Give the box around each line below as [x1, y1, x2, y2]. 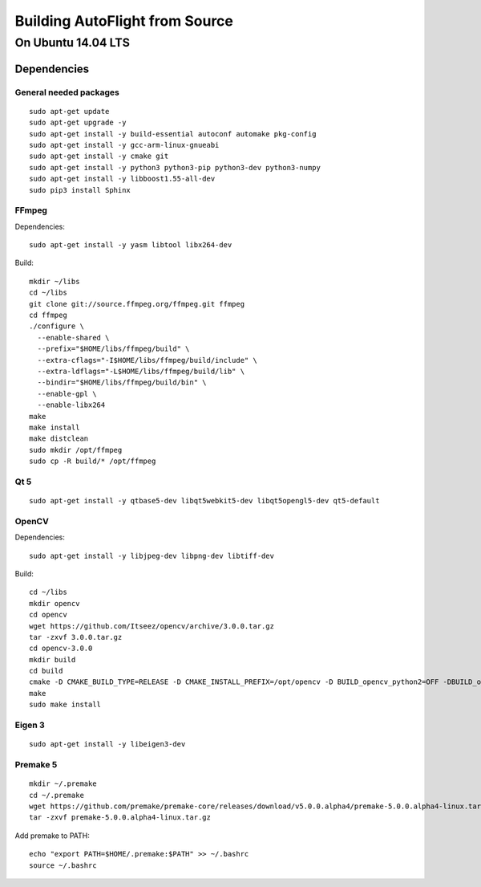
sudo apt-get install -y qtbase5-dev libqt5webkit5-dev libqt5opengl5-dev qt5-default [29, 496, 380, 506]
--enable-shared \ [37, 333, 110, 342]
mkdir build [29, 655, 76, 664]
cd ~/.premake [29, 791, 84, 800]
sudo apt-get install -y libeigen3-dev [29, 739, 186, 749]
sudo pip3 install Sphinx [29, 185, 131, 194]
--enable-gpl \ [37, 389, 97, 398]
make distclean [29, 434, 89, 443]
